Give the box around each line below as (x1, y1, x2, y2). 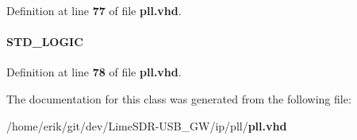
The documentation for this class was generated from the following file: (6, 90, 351, 107)
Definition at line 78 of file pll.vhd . (6, 64, 182, 80)
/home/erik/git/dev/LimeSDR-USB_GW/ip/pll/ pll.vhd (6, 117, 287, 134)
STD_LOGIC (6, 33, 83, 50)
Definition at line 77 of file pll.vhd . (6, 2, 182, 18)
